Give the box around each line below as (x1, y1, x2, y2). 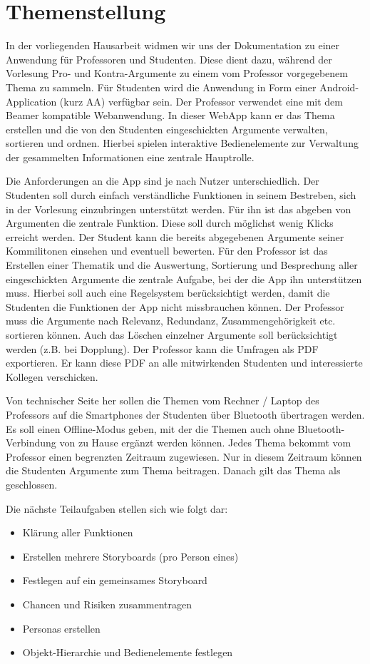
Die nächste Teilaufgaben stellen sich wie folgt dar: (6, 501, 228, 516)
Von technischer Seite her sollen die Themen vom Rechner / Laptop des (6, 393, 319, 408)
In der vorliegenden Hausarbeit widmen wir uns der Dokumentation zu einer (6, 38, 340, 53)
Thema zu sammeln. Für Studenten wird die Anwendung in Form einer (6, 79, 317, 94)
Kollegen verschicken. (6, 369, 98, 384)
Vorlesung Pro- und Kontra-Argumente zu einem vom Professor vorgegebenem (6, 66, 348, 81)
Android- (319, 79, 359, 94)
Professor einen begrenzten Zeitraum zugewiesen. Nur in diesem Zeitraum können (6, 449, 362, 464)
